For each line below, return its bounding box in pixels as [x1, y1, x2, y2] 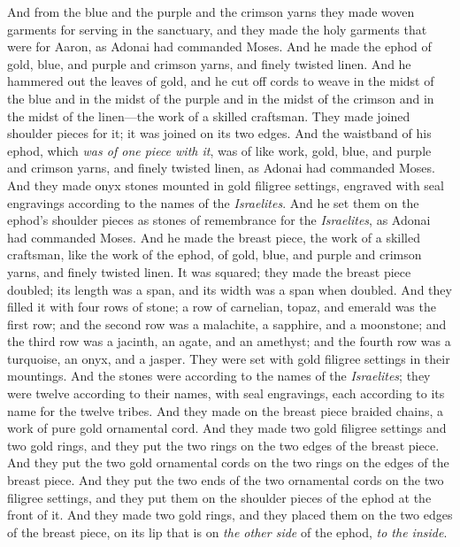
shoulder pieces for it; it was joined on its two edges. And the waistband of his [7, 124, 432, 143]
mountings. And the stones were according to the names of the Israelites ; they [7, 366, 431, 385]
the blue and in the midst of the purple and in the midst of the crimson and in [7, 89, 434, 107]
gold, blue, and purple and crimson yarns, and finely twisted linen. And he [7, 54, 411, 73]
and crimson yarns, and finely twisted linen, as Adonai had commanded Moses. [7, 158, 435, 177]
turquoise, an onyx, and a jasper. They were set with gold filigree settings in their [7, 349, 450, 367]
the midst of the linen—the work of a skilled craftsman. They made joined [7, 106, 410, 125]
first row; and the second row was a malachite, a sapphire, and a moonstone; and [7, 314, 447, 333]
